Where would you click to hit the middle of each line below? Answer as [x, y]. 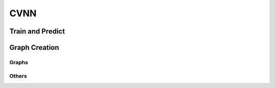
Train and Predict [37, 31]
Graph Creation [34, 48]
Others [18, 76]
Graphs [19, 62]
